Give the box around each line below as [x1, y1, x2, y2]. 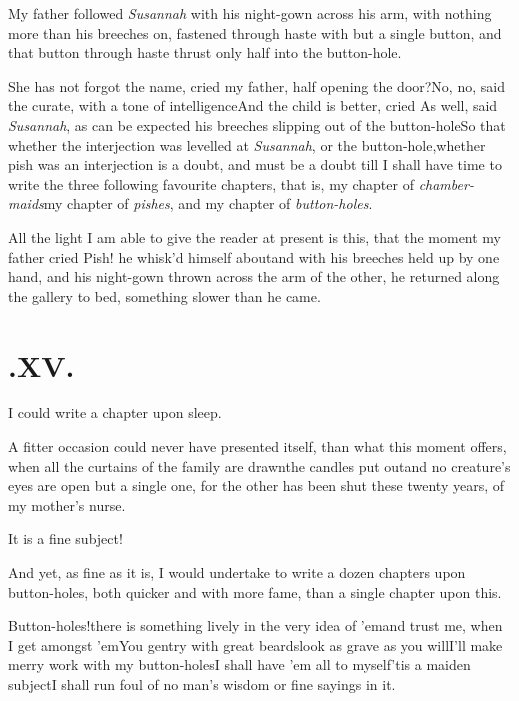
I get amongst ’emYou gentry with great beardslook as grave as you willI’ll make [8, 634, 503, 655]
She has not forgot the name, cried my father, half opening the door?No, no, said [8, 75, 505, 96]
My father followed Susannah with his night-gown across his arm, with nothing [8, 3, 492, 23]
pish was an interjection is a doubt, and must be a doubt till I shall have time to [8, 154, 502, 175]
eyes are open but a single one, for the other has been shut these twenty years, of [8, 475, 505, 496]
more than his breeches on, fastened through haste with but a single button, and [8, 22, 502, 43]
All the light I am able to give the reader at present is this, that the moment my [8, 226, 502, 247]
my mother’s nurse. [8, 494, 126, 515]
